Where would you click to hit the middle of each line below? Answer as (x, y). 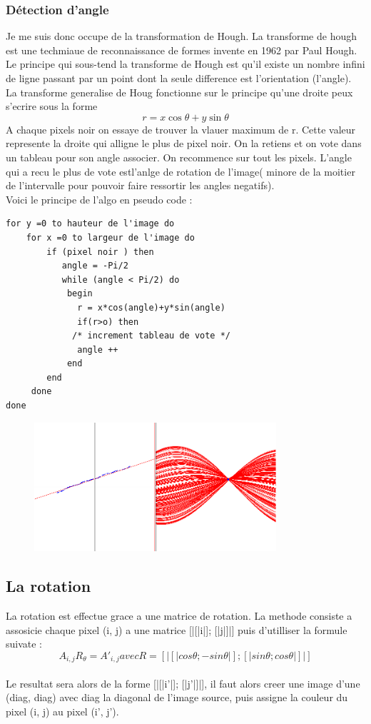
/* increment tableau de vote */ (151, 336)
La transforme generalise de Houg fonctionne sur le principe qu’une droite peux (179, 92)
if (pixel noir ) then (100, 252)
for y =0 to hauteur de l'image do (90, 224)
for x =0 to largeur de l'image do (110, 237)
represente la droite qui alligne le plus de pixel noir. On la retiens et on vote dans (184, 143)
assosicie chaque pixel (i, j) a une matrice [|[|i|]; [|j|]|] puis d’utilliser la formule (177, 629)
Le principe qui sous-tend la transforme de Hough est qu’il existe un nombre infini (185, 64)
